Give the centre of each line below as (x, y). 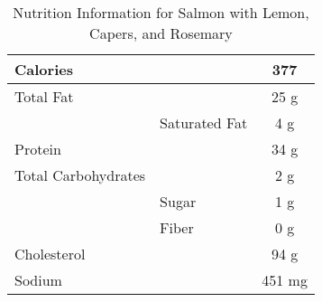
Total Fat (44, 96)
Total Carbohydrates (80, 175)
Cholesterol (50, 254)
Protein (38, 149)
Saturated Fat (204, 123)
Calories (44, 69)
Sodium (38, 280)
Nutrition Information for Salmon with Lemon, (161, 12)
